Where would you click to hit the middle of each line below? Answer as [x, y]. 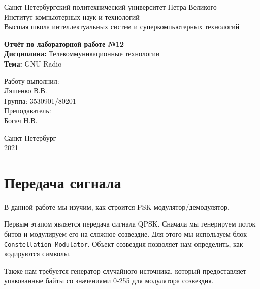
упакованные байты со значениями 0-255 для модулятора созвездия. [109, 281]
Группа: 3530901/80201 [40, 100]
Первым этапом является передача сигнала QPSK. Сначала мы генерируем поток [130, 224]
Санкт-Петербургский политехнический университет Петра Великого [110, 7]
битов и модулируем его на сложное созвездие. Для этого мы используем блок [126, 234]
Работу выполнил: [32, 81]
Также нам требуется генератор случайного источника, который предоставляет [125, 270]
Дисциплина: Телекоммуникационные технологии [82, 54]
